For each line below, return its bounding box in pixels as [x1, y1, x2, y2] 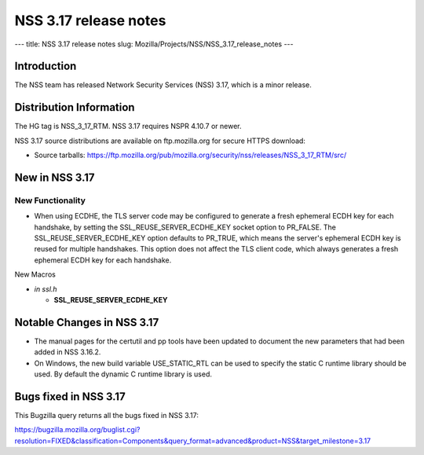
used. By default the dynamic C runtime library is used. [34, 369, 212, 379]
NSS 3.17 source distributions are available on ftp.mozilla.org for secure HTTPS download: [14, 136, 306, 145]
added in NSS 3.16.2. [34, 347, 101, 357]
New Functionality [14, 195, 86, 206]
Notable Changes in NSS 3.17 [14, 315, 159, 329]
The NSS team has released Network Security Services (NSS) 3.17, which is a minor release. [14, 80, 312, 90]
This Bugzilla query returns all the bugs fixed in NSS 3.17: [14, 411, 199, 420]
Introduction [14, 60, 77, 73]
